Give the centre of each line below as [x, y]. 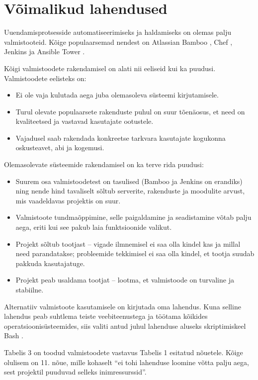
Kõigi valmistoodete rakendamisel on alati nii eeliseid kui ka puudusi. [110, 68]
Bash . [14, 335]
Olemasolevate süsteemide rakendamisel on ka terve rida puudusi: [104, 164]
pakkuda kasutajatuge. [50, 263]
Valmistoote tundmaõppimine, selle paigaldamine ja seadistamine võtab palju [133, 217]
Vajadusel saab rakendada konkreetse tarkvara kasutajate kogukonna [121, 138]
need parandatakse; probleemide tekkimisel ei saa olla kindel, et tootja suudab [135, 253]
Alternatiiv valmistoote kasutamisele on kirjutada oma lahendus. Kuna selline [123, 306]
